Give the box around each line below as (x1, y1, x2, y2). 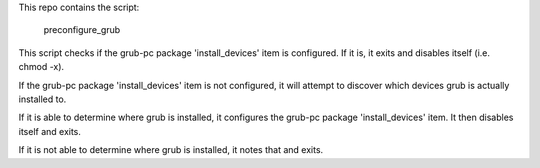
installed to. (18, 93, 67, 105)
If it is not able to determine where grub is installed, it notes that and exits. (18, 144, 324, 156)
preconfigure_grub (43, 24, 121, 36)
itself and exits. (18, 125, 82, 137)
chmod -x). (18, 61, 65, 73)
